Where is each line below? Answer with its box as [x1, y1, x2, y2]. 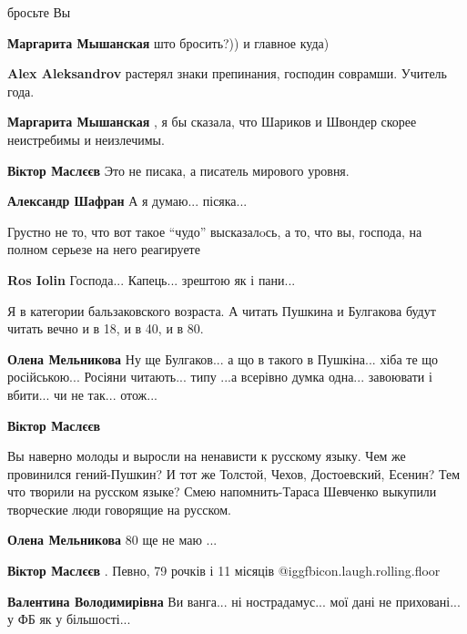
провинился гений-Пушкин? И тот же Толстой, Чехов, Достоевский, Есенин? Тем [7, 464, 461, 483]
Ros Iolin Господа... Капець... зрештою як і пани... [7, 270, 296, 289]
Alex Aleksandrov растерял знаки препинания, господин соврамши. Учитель [7, 64, 447, 83]
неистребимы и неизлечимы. [7, 129, 165, 148]
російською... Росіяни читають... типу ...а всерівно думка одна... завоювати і [7, 367, 432, 386]
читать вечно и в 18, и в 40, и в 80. [7, 319, 204, 338]
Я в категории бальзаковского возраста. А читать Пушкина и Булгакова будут [7, 301, 436, 320]
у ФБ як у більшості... [7, 609, 131, 629]
